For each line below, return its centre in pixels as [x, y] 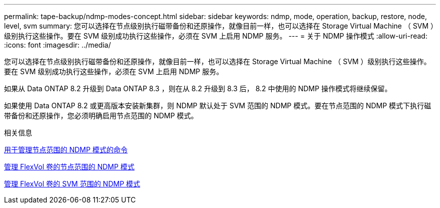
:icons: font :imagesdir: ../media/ [58, 45]
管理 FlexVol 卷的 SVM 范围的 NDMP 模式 [72, 184]
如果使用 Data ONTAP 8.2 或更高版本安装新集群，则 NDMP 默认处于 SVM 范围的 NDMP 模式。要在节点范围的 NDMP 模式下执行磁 [218, 106]
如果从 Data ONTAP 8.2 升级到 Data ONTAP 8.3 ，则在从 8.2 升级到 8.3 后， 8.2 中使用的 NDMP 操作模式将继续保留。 [198, 88]
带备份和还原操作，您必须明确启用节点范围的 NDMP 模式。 [101, 116]
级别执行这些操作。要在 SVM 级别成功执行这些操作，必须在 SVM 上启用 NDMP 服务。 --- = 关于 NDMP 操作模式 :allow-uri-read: [216, 36]
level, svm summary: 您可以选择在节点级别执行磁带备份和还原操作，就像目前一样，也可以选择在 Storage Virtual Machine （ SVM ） [219, 26]
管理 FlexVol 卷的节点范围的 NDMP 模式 [69, 167]
